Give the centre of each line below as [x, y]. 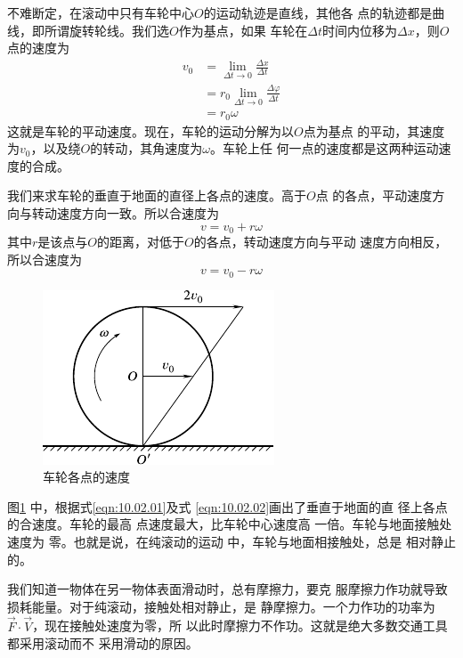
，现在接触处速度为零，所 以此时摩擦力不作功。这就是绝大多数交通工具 [240, 626]
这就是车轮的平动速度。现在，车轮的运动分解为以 [150, 130]
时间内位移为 [360, 30]
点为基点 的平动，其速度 [374, 130]
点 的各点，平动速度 [374, 195]
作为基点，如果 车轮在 [243, 30]
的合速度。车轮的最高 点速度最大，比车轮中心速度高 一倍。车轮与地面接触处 [230, 524]
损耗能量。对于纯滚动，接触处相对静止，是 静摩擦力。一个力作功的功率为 [221, 606]
